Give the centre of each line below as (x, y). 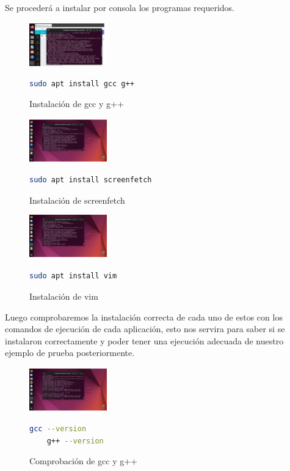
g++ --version (75, 441)
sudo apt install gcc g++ (82, 83)
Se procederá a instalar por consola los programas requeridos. (120, 7)
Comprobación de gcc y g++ (83, 461)
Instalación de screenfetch (77, 200)
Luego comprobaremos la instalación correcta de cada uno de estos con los (144, 317)
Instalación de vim (64, 296)
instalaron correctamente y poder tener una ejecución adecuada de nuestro (144, 340)
